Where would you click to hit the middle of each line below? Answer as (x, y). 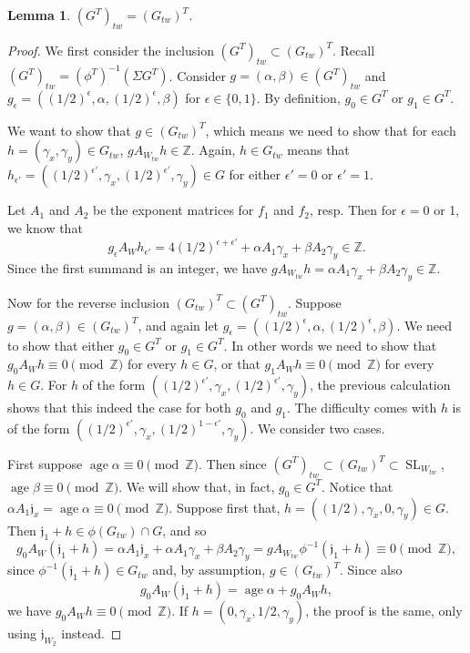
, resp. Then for (353, 210)
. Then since (233, 463)
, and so (184, 530)
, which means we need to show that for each (331, 130)
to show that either (61, 345)
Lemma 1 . (39, 15)
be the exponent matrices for (174, 210)
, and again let (179, 325)
